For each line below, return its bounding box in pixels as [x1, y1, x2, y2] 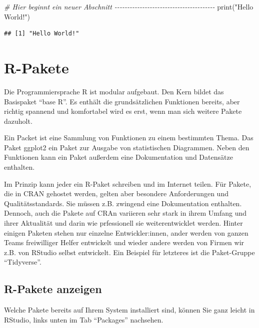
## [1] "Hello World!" [4, 30, 79, 37]
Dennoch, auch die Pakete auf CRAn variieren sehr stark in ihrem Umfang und [4, 208, 247, 218]
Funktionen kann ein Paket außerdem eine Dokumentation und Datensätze [4, 152, 233, 162]
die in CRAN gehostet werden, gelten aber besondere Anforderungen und [4, 188, 228, 199]
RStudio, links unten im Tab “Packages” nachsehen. [4, 314, 163, 325]
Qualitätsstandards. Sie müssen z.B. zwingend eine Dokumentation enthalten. [4, 198, 242, 208]
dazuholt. [4, 115, 32, 126]
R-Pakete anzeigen [4, 281, 102, 297]
